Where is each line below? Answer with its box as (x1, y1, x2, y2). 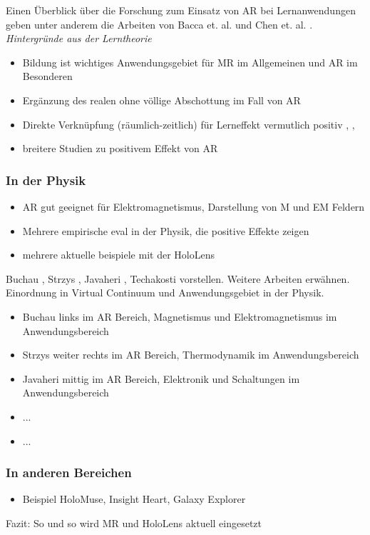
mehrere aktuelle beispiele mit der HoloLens (22, 247, 215, 262)
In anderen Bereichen (6, 464, 132, 481)
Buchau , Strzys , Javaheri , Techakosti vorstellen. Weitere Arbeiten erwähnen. (6, 271, 350, 286)
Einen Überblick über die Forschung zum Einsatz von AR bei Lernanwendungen (6, 3, 356, 17)
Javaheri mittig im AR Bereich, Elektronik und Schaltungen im (22, 371, 300, 386)
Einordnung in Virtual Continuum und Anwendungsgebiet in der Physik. (6, 285, 324, 300)
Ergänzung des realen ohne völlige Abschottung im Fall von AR (22, 92, 301, 107)
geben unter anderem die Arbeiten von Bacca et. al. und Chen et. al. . (6, 16, 313, 31)
